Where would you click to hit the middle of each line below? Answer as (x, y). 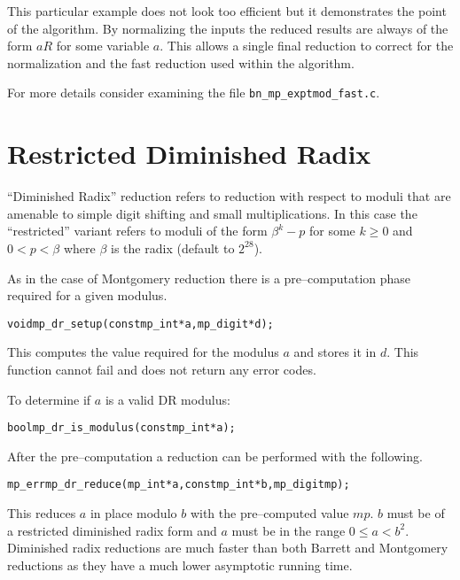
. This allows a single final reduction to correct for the (307, 46)
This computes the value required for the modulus (143, 352)
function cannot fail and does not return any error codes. (162, 369)
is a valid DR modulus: (168, 399)
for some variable (103, 46)
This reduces (42, 513)
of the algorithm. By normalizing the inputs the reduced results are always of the (228, 28)
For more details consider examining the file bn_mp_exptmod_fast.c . (194, 93)
